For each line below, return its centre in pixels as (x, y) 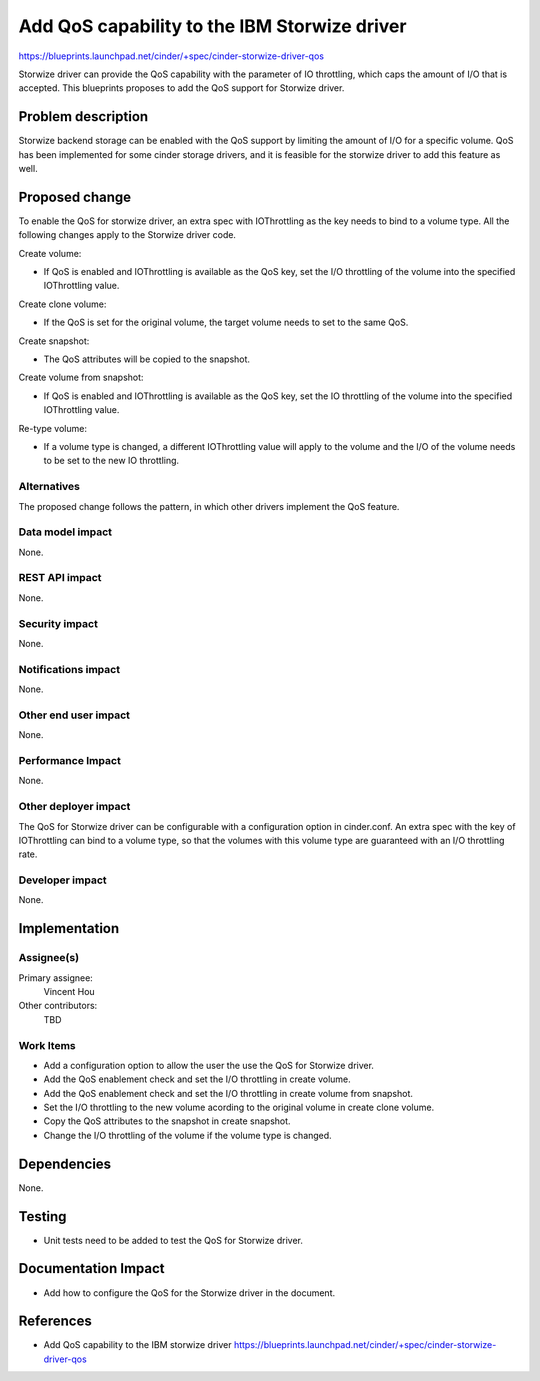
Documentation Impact (91, 1268)
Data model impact (65, 532)
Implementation (69, 928)
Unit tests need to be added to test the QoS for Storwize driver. (173, 1240)
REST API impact (60, 578)
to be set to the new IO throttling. (111, 461)
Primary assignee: (56, 977)
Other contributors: (58, 1006)
